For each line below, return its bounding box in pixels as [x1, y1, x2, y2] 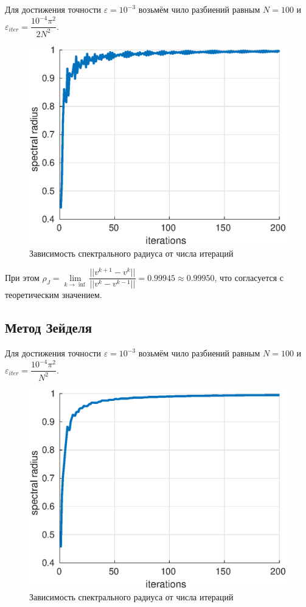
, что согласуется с [214, 271, 284, 283]
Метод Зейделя [5, 318, 92, 337]
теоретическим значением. [5, 288, 102, 301]
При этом [5, 271, 40, 283]
